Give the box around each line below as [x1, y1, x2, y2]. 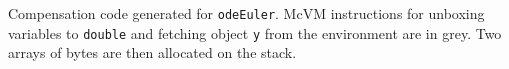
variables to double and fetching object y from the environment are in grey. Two [8, 22, 502, 43]
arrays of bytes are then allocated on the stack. [8, 42, 297, 63]
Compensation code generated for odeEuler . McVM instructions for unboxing [8, 3, 485, 23]
